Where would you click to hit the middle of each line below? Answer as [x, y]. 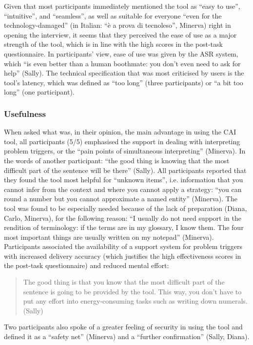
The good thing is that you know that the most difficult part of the [124, 282]
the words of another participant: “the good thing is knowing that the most [117, 160]
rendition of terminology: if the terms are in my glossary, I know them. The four [124, 227]
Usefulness [25, 113]
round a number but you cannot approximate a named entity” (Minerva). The [121, 199]
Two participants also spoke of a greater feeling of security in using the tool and [123, 327]
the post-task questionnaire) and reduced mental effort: [87, 265]
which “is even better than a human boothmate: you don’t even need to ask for [122, 63]
